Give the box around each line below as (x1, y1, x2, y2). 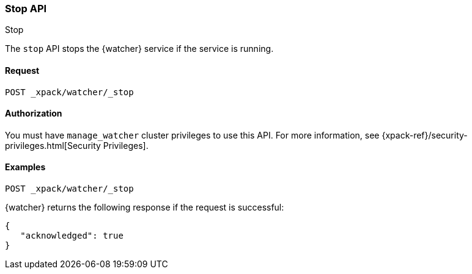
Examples (5, 162, 46, 173)
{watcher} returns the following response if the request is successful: (5, 202, 284, 213)
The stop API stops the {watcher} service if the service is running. (5, 43, 274, 54)
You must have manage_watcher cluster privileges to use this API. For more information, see (5, 129, 380, 140)
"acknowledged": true (20, 231, 124, 241)
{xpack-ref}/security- (382, 129, 468, 140)
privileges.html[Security (5, 140, 101, 151)
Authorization (5, 108, 62, 119)
